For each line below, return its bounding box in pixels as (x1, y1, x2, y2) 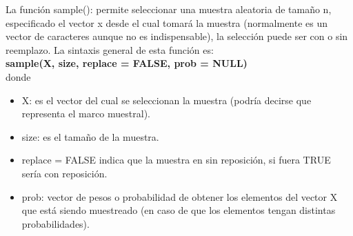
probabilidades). (21, 216, 90, 230)
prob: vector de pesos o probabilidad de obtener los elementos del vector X (21, 189, 338, 204)
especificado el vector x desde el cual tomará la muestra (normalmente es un (6, 15, 328, 30)
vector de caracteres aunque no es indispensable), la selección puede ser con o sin (6, 29, 348, 43)
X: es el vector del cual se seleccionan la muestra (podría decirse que (21, 92, 312, 107)
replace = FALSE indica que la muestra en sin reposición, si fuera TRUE (21, 153, 331, 167)
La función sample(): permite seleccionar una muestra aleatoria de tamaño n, (6, 2, 332, 16)
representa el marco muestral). (21, 106, 150, 121)
